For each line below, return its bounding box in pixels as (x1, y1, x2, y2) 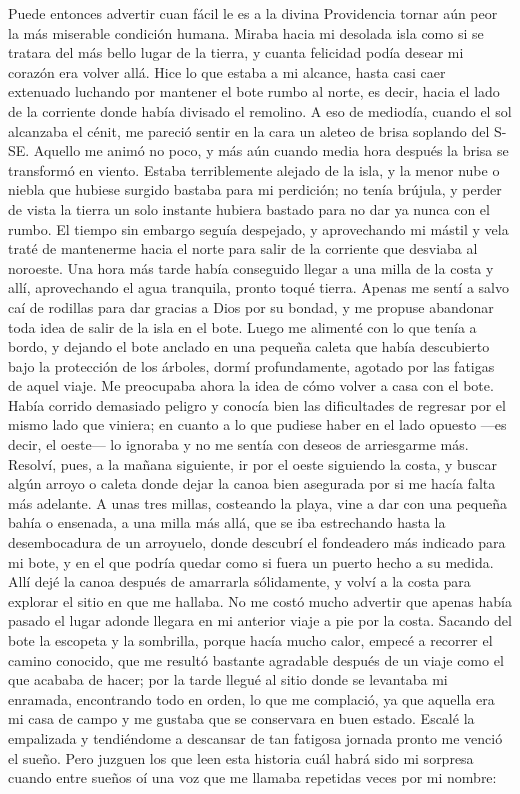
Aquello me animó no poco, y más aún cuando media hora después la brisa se (33, 140, 509, 161)
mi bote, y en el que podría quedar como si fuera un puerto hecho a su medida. (8, 551, 494, 572)
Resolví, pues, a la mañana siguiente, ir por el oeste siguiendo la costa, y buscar (8, 453, 497, 474)
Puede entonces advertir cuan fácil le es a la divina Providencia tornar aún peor (8, 3, 498, 23)
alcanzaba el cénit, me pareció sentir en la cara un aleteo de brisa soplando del (8, 120, 490, 141)
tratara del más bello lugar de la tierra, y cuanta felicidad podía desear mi (8, 42, 464, 63)
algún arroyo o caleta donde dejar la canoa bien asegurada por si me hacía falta (8, 473, 496, 494)
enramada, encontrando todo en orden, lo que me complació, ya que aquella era (8, 688, 495, 709)
